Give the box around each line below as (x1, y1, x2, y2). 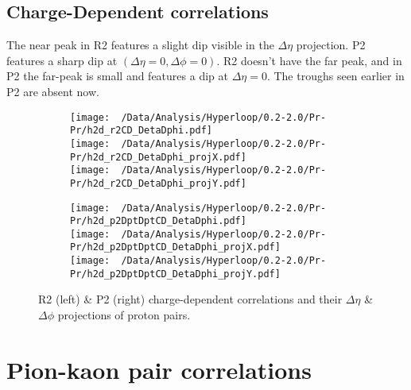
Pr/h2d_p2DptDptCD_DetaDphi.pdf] (70, 215, 246, 227)
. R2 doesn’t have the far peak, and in (216, 52, 402, 68)
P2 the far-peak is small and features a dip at (6, 68, 228, 84)
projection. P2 (296, 37, 366, 53)
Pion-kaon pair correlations (6, 353, 312, 385)
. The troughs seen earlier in (266, 68, 405, 84)
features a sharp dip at (6, 52, 118, 68)
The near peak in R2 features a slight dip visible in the (6, 37, 274, 53)
